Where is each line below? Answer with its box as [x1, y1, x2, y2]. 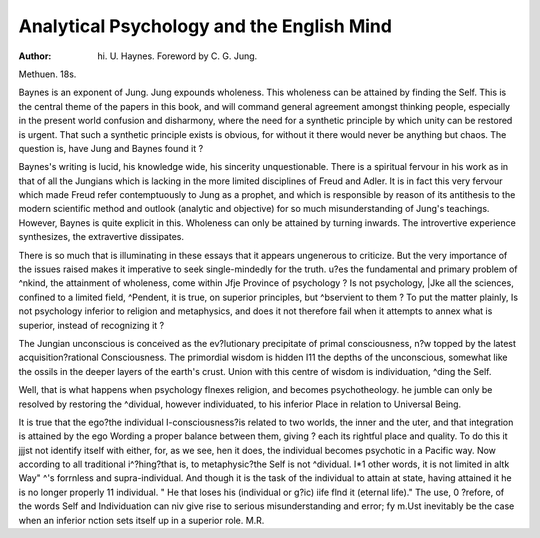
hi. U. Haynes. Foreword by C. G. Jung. [97, 50, 258, 62]
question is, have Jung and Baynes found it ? [18, 142, 204, 154]
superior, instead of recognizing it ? [18, 319, 165, 331]
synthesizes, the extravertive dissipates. [18, 231, 185, 243]
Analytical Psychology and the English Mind [18, 15, 392, 37]
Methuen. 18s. [18, 68, 77, 80]
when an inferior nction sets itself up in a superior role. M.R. [18, 514, 265, 526]
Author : [18, 50, 52, 62]
